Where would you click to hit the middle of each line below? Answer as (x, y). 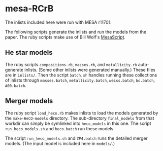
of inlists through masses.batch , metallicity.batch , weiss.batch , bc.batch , (80, 80)
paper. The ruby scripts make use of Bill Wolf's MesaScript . (65, 37)
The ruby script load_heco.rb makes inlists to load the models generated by (82, 113)
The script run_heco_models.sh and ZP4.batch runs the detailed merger (76, 138)
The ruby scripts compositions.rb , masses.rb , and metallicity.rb (71, 64)
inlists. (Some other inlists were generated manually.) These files (90, 70)
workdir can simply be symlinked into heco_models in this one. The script (78, 123)
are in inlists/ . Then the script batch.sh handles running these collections (81, 75)
